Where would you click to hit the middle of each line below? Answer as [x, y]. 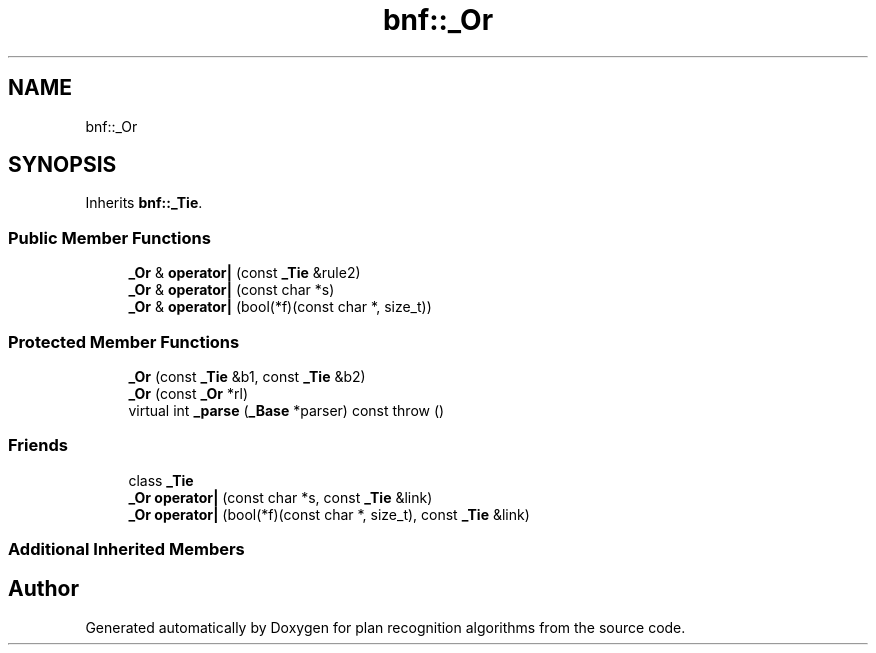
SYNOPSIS [62, 165]
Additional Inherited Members [126, 549]
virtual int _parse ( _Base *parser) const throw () [286, 410]
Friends [38, 445]
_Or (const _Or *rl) [188, 393]
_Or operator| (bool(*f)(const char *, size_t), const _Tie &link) [329, 514]
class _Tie [161, 480]
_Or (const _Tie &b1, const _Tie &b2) [247, 376]
